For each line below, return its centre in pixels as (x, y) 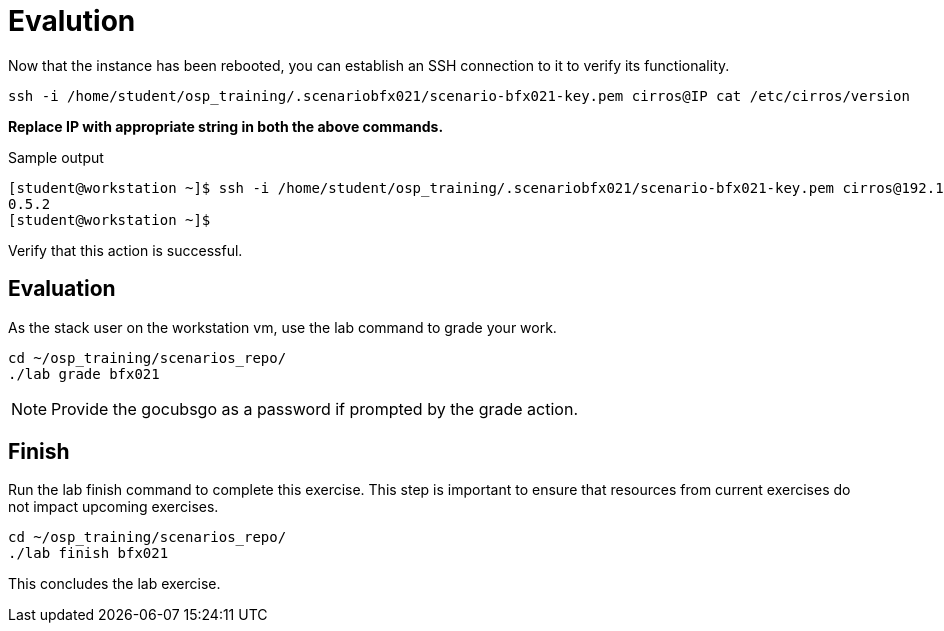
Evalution (72, 21)
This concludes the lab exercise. (114, 584)
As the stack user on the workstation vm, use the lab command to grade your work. (282, 327)
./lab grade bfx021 (84, 373)
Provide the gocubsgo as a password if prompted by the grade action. (314, 408)
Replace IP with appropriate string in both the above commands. (226, 126)
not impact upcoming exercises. (113, 507)
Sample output (56, 157)
